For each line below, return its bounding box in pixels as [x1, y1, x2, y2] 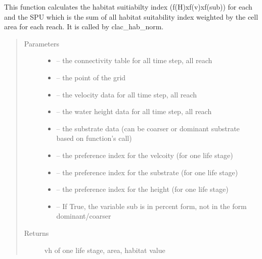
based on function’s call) [56, 133, 132, 143]
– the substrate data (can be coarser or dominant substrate [56, 123, 240, 133]
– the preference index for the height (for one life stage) [56, 184, 229, 194]
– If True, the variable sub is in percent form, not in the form [56, 200, 247, 211]
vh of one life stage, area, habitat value [44, 244, 165, 255]
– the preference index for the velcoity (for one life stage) [56, 149, 233, 160]
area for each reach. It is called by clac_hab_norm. [4, 21, 164, 32]
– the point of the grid [56, 72, 126, 82]
